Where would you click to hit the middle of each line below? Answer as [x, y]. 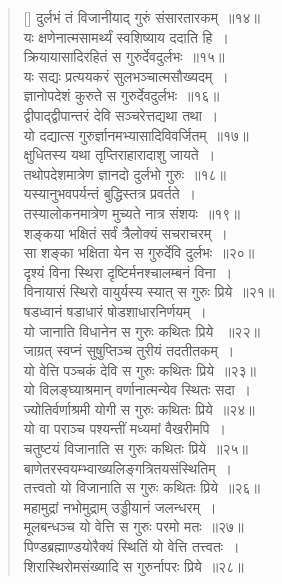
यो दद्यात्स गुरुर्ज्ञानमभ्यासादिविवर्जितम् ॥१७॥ [136, 134]
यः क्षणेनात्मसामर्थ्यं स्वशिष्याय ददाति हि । [126, 36]
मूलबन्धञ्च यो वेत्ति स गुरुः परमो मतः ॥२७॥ [133, 526]
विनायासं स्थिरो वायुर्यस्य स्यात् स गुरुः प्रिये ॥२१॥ [149, 291]
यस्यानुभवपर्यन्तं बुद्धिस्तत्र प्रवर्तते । [110, 193]
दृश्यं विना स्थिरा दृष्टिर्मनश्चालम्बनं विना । [128, 271]
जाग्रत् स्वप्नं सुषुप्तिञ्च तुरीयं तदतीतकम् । [129, 350]
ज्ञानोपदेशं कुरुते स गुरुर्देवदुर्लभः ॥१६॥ [121, 95]
